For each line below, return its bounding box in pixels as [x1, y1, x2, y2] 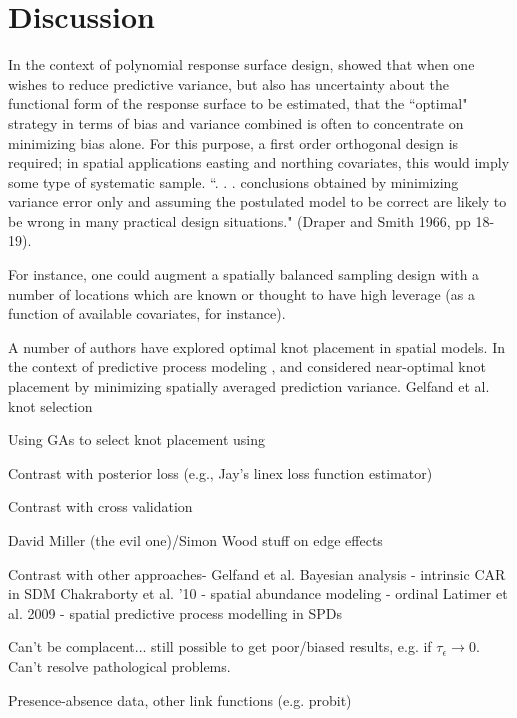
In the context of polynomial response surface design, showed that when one [8, 54, 475, 75]
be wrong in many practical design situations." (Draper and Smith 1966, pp [8, 210, 471, 231]
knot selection [8, 395, 93, 416]
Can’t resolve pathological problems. [8, 655, 231, 676]
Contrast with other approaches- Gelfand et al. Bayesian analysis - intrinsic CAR [8, 563, 506, 584]
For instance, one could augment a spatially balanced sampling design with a [8, 264, 480, 285]
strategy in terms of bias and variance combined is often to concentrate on [8, 112, 464, 133]
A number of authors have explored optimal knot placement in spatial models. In [8, 336, 505, 357]
